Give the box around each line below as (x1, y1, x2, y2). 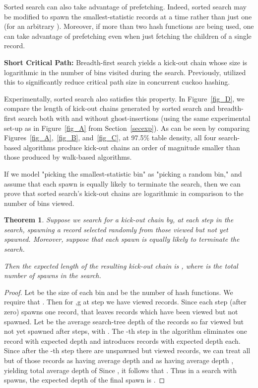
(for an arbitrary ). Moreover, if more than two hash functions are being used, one (4, 21, 254, 31)
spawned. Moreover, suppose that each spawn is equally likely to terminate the (4, 234, 240, 244)
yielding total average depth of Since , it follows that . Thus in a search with (4, 365, 237, 375)
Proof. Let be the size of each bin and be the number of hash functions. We (4, 287, 233, 297)
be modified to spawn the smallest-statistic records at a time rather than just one (4, 11, 252, 21)
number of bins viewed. (4, 197, 74, 208)
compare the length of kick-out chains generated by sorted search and (4, 103, 215, 113)
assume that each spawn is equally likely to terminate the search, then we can (4, 178, 241, 189)
